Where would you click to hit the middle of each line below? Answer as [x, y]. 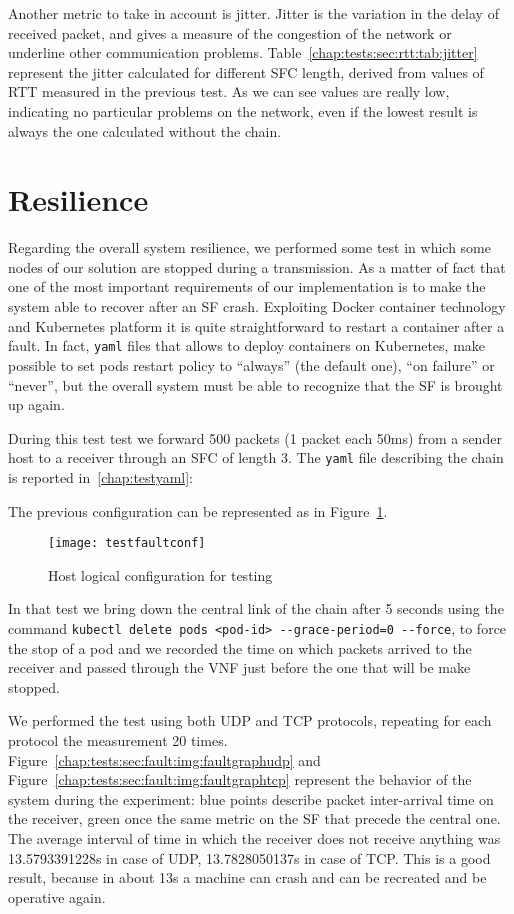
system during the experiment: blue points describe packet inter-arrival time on [251, 798]
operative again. [57, 896]
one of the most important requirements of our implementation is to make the [247, 286]
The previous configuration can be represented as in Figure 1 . [198, 510]
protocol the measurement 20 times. [118, 740]
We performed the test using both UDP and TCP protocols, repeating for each [250, 720]
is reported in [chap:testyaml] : [100, 476]
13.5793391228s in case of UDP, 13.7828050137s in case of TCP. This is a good [249, 857]
